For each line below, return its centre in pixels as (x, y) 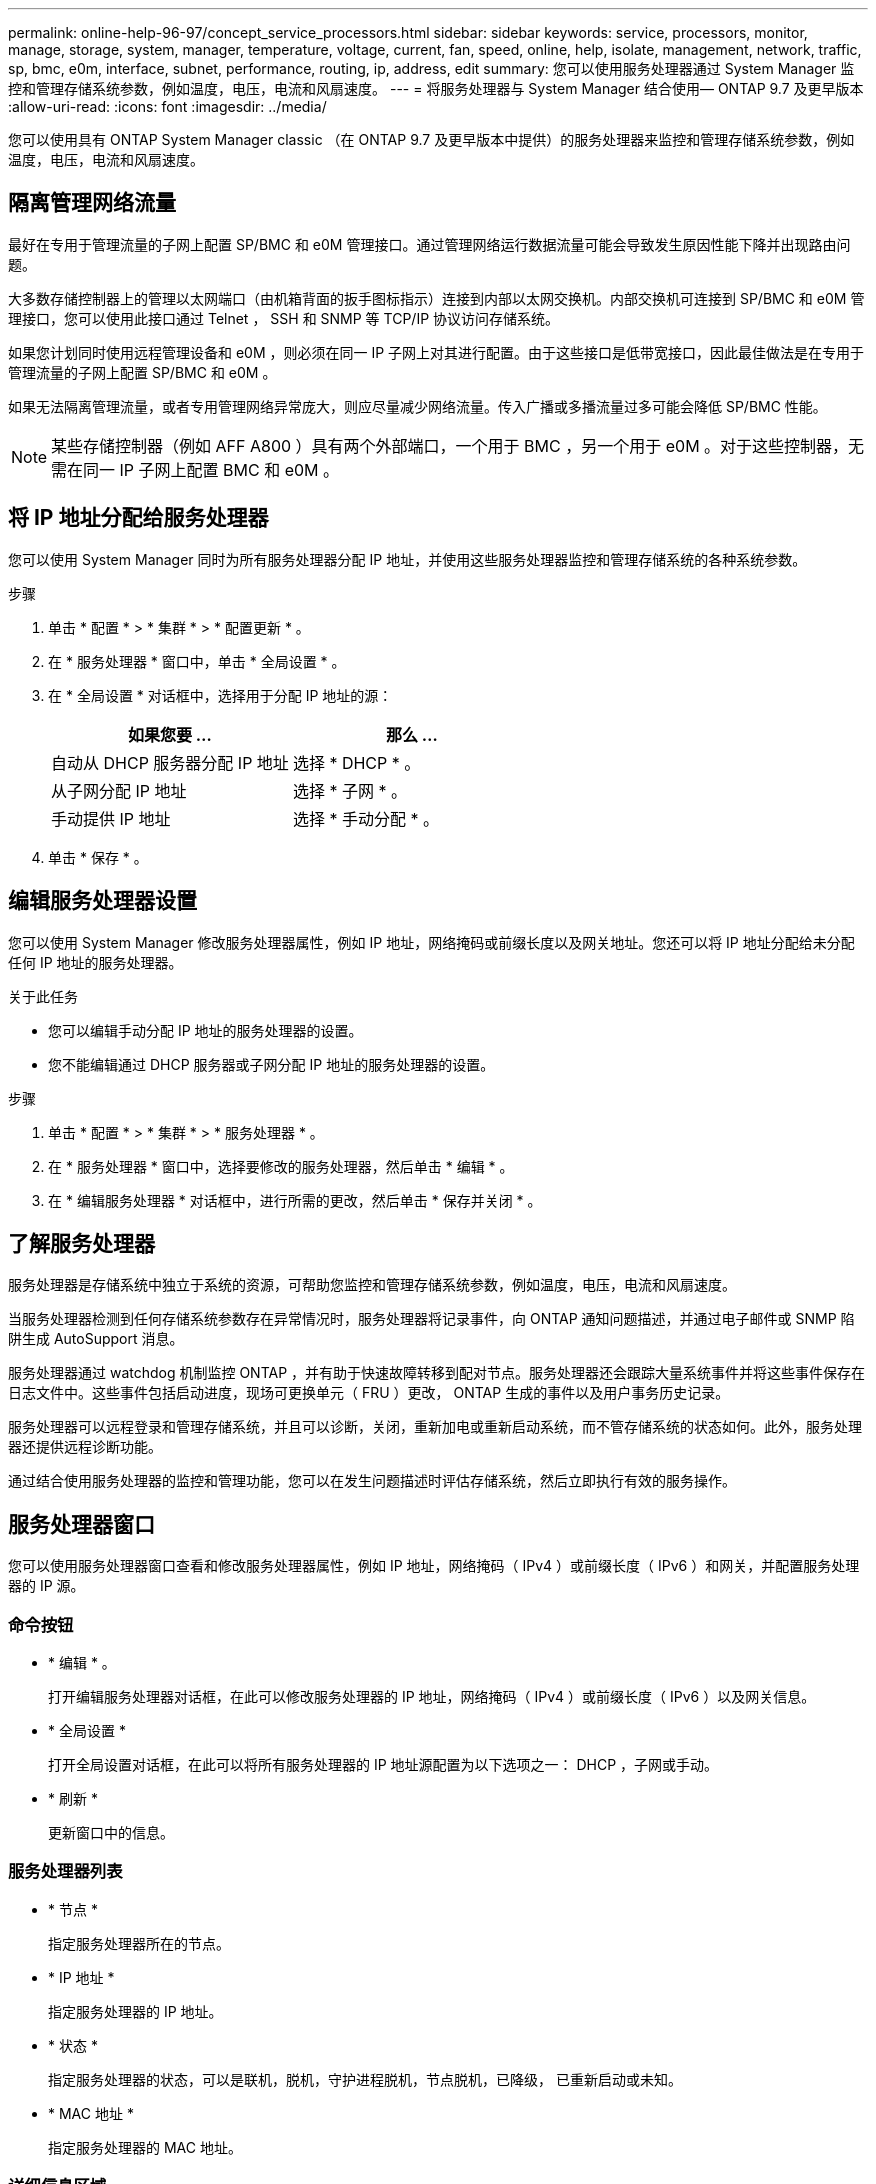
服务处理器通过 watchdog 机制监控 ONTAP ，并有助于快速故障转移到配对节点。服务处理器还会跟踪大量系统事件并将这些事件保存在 (437, 1373)
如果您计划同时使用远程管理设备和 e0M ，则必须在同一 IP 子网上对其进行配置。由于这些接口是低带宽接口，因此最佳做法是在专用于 (436, 352)
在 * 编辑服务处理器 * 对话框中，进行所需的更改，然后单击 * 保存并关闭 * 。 (295, 1200)
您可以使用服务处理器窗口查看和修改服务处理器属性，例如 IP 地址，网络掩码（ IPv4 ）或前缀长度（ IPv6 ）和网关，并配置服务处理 (434, 1566)
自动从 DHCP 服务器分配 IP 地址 (170, 762)
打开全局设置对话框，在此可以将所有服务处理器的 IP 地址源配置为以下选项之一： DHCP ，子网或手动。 (383, 1764)
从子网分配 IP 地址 (119, 790)
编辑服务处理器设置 (102, 901)
